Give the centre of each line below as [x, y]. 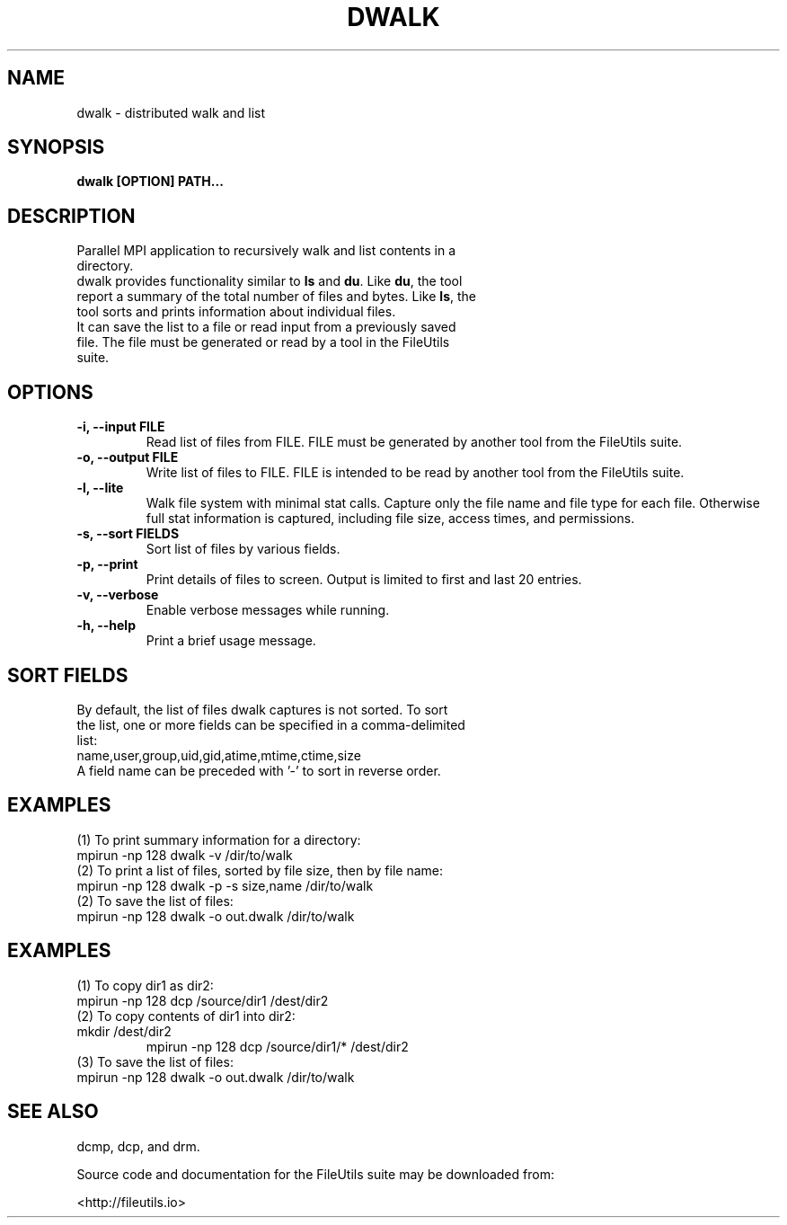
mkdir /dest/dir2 [124, 1031]
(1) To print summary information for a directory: [219, 839]
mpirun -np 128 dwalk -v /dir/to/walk [185, 855]
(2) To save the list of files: [155, 901]
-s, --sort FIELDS [128, 534]
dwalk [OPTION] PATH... [150, 182]
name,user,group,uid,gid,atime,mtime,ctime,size [219, 755]
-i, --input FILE [121, 427]
